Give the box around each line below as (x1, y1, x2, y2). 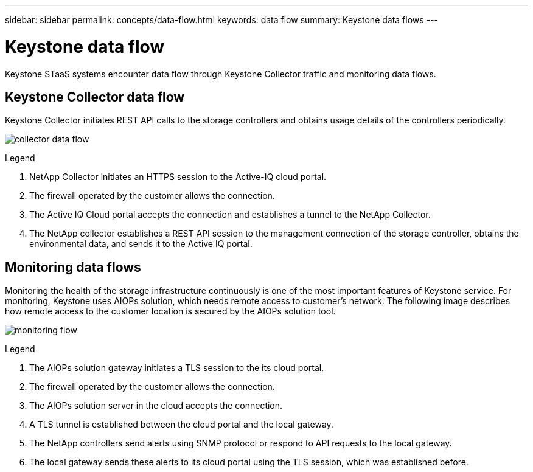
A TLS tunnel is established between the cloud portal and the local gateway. (29, 419, 333, 430)
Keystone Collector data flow (5, 89, 185, 105)
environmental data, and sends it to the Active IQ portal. (29, 238, 253, 249)
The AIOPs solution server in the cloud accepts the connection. (29, 400, 283, 411)
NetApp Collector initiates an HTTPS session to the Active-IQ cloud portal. (29, 172, 327, 182)
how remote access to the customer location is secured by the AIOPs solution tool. (5, 306, 336, 317)
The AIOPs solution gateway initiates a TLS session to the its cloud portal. (29, 363, 324, 373)
